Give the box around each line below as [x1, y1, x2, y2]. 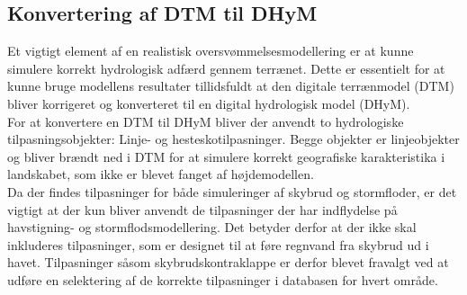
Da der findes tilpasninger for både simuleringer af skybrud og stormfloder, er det [7, 182, 457, 201]
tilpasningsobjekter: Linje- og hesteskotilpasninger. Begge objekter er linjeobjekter [7, 130, 460, 148]
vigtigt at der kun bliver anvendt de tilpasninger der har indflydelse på [7, 200, 398, 219]
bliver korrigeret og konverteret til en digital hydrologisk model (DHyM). [7, 94, 410, 112]
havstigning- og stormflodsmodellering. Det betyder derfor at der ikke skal [7, 218, 417, 237]
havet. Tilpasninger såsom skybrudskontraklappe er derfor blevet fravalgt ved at [7, 253, 449, 272]
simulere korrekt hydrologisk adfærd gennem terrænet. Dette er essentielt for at [7, 58, 445, 77]
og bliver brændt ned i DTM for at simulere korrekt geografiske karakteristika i [7, 147, 445, 165]
